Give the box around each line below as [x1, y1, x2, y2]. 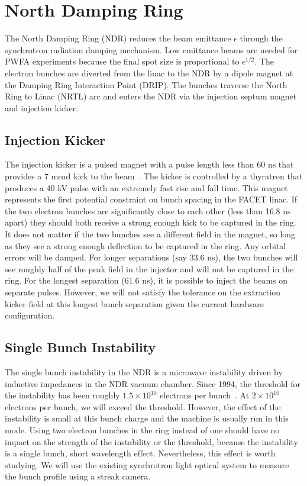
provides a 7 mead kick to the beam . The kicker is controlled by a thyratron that [5, 170, 303, 182]
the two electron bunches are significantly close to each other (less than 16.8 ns [5, 204, 291, 217]
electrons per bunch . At [160, 389, 250, 401]
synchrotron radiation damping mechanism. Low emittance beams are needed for [5, 43, 298, 56]
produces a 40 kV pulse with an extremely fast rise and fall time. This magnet [5, 181, 288, 194]
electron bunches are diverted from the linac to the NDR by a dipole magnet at [5, 66, 293, 79]
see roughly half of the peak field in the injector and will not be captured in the [5, 262, 294, 275]
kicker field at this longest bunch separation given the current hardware [5, 297, 264, 310]
